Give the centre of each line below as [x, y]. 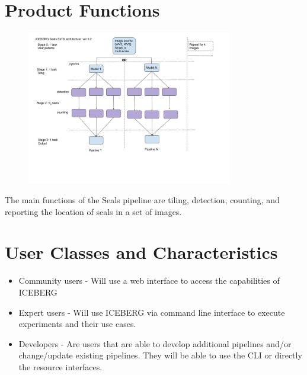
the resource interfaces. [60, 366]
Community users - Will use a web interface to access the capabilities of [149, 281]
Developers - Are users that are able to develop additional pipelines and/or [155, 343]
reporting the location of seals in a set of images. [93, 211]
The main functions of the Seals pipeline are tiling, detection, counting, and [142, 200]
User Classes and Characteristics [141, 252]
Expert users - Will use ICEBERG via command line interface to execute [152, 312]
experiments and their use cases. [77, 324]
